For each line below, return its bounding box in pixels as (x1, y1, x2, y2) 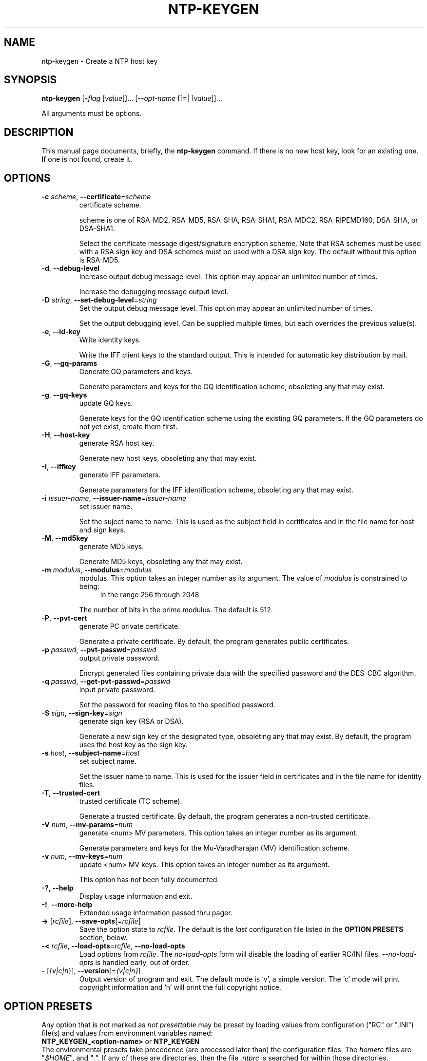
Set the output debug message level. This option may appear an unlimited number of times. (79, 304, 373, 313)
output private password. (79, 654, 160, 663)
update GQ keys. (79, 399, 133, 408)
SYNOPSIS (4, 74, 57, 86)
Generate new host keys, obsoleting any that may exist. (79, 454, 257, 463)
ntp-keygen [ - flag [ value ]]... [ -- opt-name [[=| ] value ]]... (41, 94, 222, 103)
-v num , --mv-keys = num (41, 852, 123, 861)
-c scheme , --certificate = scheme (41, 192, 151, 201)
